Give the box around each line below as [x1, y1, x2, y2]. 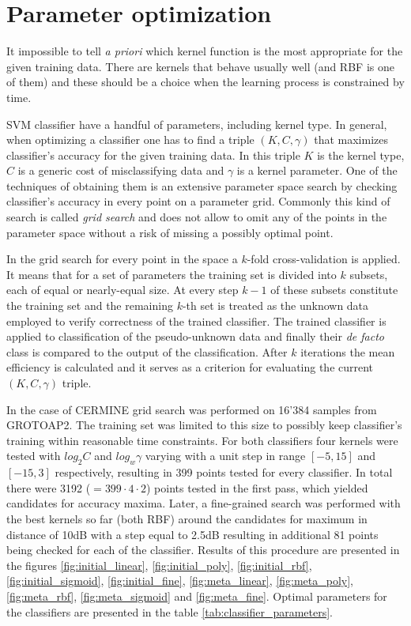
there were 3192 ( [6, 479, 91, 496]
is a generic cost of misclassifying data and [17, 162, 224, 179]
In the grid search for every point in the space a [6, 251, 238, 267]
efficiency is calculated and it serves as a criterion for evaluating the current [6, 359, 374, 375]
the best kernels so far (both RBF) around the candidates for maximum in [6, 510, 368, 526]
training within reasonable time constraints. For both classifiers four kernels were [6, 432, 398, 448]
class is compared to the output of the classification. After [6, 343, 288, 360]
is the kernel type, [317, 146, 405, 163]
